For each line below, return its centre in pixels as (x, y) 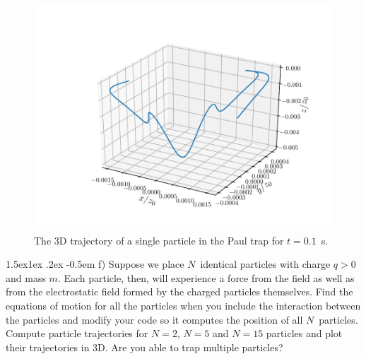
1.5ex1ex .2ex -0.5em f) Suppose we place (95, 264)
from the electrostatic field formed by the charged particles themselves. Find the (179, 292)
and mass (26, 277)
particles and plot (304, 333)
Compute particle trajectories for (77, 333)
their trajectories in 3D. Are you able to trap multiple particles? (144, 347)
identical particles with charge (265, 264)
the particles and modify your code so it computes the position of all (154, 319)
